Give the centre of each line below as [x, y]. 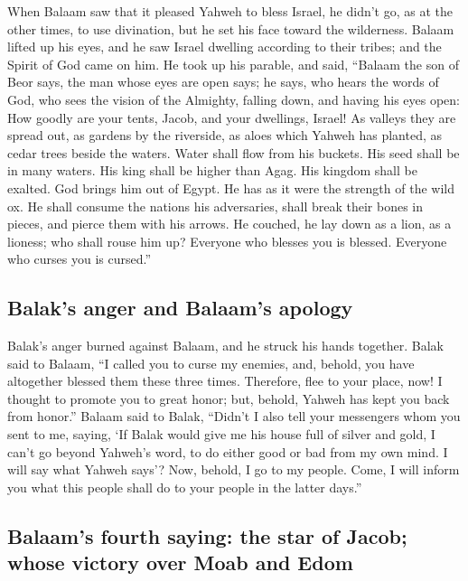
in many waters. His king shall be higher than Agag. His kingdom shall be [212, 170]
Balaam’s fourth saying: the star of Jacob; [207, 535]
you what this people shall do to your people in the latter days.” [185, 487]
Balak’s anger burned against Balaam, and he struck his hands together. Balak [225, 346]
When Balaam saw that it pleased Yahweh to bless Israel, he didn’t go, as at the [230, 11]
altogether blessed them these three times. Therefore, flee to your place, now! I [225, 381]
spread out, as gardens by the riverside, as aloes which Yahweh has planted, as [225, 135]
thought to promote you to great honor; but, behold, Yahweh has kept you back [229, 398]
